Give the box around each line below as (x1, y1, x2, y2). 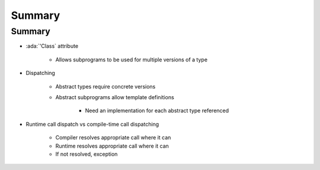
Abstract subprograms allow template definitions (55, 93, 174, 100)
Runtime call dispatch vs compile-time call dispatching (25, 120, 159, 127)
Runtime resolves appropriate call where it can (55, 142, 169, 149)
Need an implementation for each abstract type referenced (85, 107, 229, 115)
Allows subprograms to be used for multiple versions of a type (55, 56, 207, 63)
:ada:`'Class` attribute (25, 42, 79, 50)
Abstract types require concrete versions (55, 83, 156, 90)
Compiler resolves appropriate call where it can (55, 134, 171, 141)
